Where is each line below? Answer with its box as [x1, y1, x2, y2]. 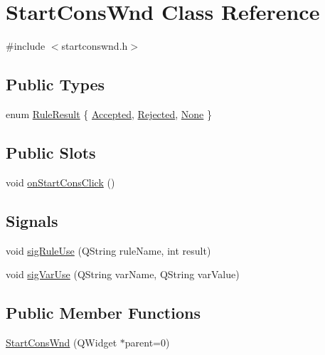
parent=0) [124, 334, 170, 349]
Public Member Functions [6, 302, 201, 324]
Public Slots [6, 141, 96, 163]
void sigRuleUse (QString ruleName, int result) [6, 243, 211, 258]
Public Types [6, 73, 105, 95]
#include [6, 38, 46, 53]
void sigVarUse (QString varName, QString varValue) [6, 267, 240, 282]
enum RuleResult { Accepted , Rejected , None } [6, 106, 212, 121]
